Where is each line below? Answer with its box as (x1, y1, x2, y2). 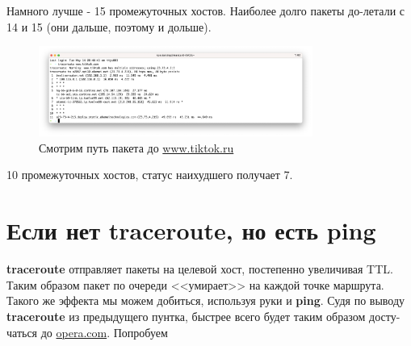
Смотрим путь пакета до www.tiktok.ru (39, 139, 234, 156)
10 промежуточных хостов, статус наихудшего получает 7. (6, 166, 293, 183)
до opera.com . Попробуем (40, 323, 168, 340)
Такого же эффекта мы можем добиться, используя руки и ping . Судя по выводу (6, 292, 405, 309)
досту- (369, 307, 401, 324)
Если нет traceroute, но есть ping (6, 214, 376, 247)
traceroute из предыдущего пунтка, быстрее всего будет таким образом (6, 307, 366, 324)
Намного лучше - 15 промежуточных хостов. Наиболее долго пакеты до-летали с (6, 2, 405, 19)
